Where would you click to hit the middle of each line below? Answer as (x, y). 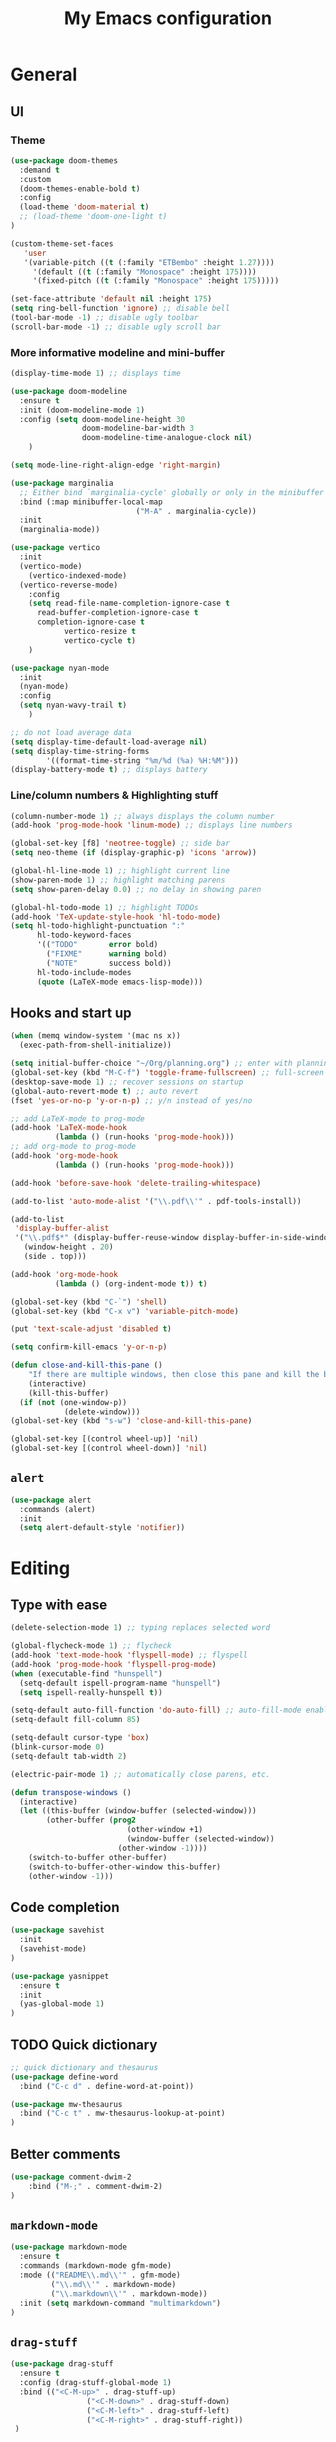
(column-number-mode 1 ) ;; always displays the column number (142, 816)
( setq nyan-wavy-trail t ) (73, 705)
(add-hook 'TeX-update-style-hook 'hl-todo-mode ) (116, 917)
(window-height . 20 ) (68, 1247)
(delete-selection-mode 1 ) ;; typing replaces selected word (140, 1628)
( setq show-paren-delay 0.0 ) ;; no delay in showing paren (136, 889)
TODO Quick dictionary (84, 2044)
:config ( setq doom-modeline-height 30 (102, 419)
